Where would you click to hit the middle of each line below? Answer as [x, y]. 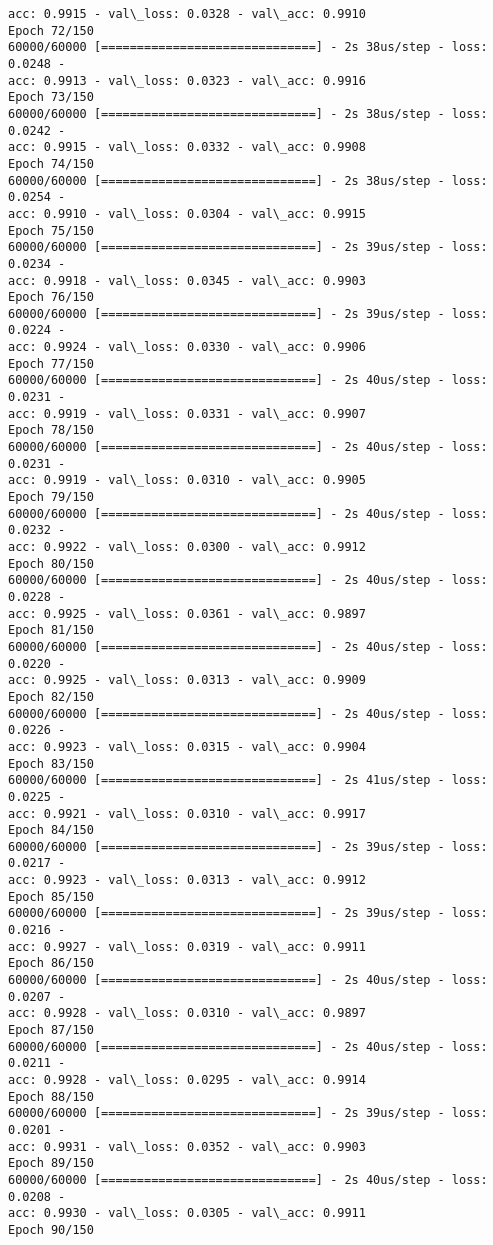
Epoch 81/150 [51, 630]
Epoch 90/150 [51, 1229]
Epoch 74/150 [51, 163]
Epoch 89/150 [51, 1163]
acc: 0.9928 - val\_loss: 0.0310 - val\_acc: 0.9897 [187, 1013]
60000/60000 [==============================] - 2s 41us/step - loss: [248, 780]
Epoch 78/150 [51, 430]
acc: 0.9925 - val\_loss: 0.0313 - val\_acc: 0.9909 [187, 680]
